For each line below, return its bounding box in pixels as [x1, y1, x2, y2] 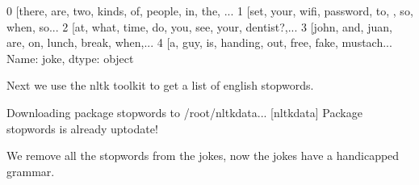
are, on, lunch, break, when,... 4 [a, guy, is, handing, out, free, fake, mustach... [6, 34, 392, 51]
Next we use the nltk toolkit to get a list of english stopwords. [6, 77, 314, 94]
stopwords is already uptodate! [6, 120, 158, 137]
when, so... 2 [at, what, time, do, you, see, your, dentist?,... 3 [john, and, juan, [6, 18, 392, 35]
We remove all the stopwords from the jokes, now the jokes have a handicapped [6, 147, 400, 164]
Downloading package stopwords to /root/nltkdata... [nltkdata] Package [6, 103, 362, 120]
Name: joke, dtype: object [6, 49, 134, 66]
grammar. [6, 162, 55, 179]
